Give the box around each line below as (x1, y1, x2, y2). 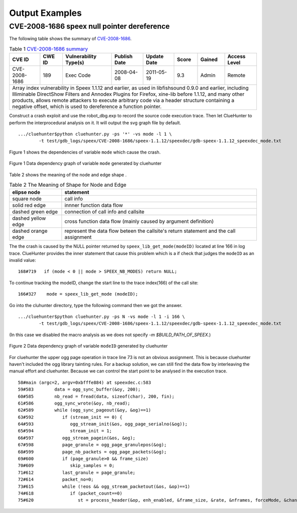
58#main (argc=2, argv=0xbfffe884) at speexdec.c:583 (18, 379, 151, 385)
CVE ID (12, 56, 29, 63)
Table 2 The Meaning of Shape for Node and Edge (9, 181, 127, 188)
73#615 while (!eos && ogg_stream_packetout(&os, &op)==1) (18, 483, 191, 489)
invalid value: (9, 257, 36, 263)
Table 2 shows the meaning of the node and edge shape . (9, 171, 127, 178)
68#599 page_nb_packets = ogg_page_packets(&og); (18, 449, 167, 455)
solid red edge (12, 202, 46, 209)
